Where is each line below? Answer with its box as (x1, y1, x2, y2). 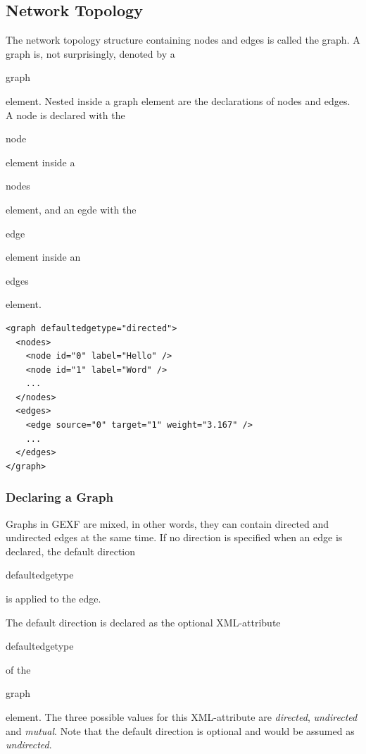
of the (6, 662, 31, 676)
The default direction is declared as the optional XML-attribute (6, 614, 281, 629)
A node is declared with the (6, 107, 125, 122)
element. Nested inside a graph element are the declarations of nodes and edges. (6, 93, 351, 108)
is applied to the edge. (6, 591, 101, 606)
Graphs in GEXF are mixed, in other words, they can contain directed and (6, 516, 329, 531)
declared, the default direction (6, 543, 136, 558)
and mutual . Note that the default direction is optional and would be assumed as (6, 723, 355, 738)
